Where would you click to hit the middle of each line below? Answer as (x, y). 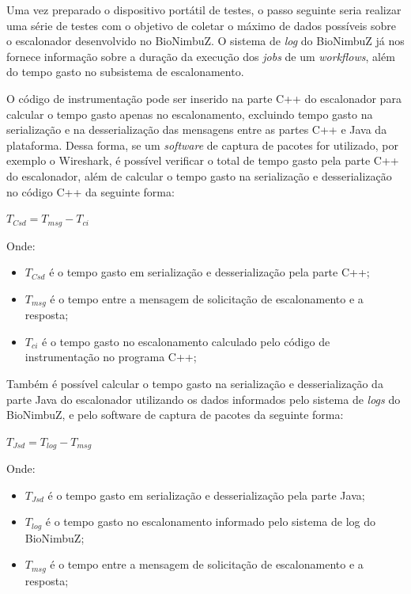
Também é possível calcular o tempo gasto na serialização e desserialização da (195, 383)
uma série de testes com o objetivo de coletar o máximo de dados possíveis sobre (201, 25)
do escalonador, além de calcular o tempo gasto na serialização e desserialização (199, 175)
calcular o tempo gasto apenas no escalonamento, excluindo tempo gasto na (190, 114)
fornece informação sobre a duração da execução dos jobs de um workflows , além (201, 56)
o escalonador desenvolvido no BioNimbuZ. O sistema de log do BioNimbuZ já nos (205, 41)
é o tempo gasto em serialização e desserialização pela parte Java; (206, 495)
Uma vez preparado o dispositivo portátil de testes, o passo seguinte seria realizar (204, 10)
